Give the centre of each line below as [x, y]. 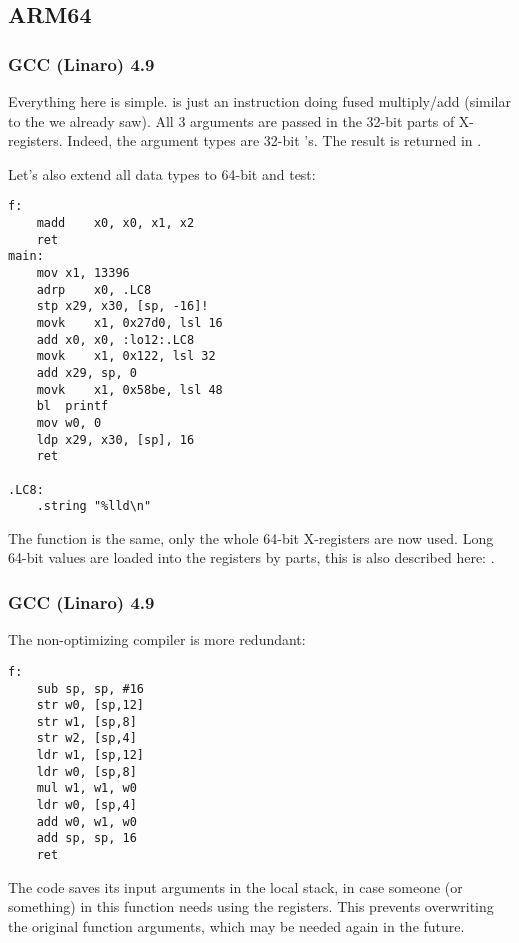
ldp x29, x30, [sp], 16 [115, 439]
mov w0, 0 [69, 422]
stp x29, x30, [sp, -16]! [122, 306]
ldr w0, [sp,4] [86, 805]
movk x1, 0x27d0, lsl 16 [129, 322]
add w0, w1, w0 [86, 821]
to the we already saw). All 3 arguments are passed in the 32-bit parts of [231, 120]
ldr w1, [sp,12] [90, 755]
